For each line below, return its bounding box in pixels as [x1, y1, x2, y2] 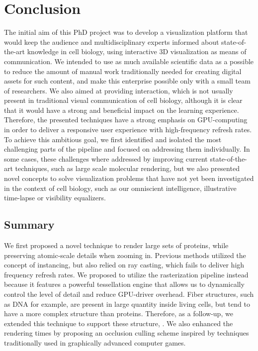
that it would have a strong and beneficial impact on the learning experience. [4, 104, 239, 115]
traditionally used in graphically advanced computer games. [4, 337, 186, 348]
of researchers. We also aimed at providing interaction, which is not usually [4, 85, 233, 95]
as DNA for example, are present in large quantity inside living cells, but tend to [4, 298, 250, 309]
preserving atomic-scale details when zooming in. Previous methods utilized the [4, 250, 246, 260]
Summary [4, 217, 55, 232]
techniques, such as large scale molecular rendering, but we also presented [15, 163, 240, 174]
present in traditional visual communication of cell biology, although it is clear [4, 95, 243, 105]
